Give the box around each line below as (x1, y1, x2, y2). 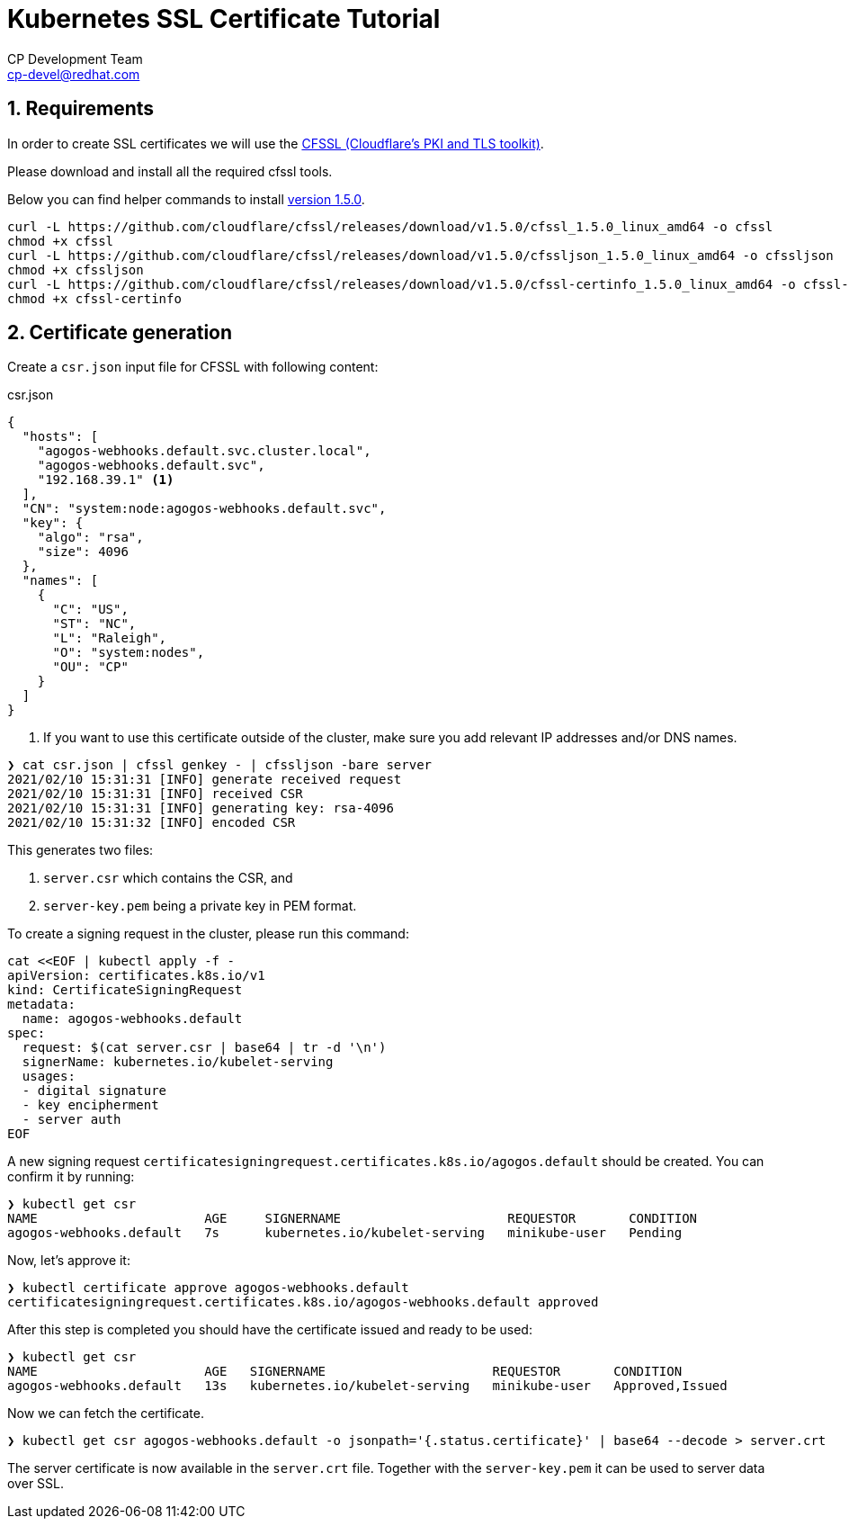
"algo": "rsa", (37, 530, 144, 545)
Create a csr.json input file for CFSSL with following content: (7, 359, 379, 375)
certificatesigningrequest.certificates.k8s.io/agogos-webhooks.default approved (7, 1295, 599, 1310)
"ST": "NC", (52, 616, 137, 632)
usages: (22, 1069, 76, 1084)
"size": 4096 (37, 544, 129, 560)
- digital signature (22, 1083, 167, 1099)
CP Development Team (7, 50, 143, 67)
